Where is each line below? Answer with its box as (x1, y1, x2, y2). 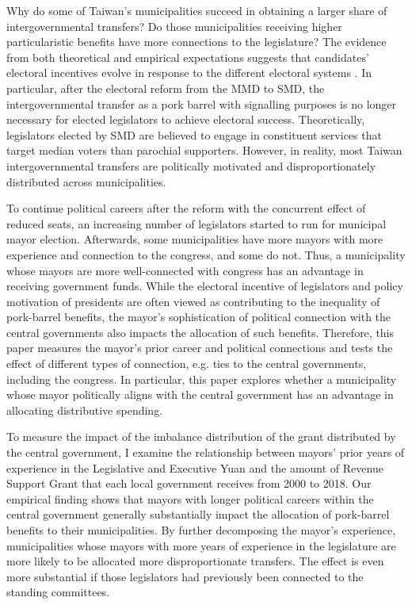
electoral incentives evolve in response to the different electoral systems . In (6, 64, 372, 81)
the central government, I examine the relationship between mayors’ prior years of (6, 444, 405, 461)
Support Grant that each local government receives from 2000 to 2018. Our (6, 475, 372, 492)
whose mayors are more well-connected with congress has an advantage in (6, 262, 364, 278)
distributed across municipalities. (6, 173, 166, 190)
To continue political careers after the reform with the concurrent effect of (6, 200, 366, 216)
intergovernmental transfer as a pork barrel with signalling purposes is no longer (6, 95, 397, 112)
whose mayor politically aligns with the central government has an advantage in (6, 386, 394, 403)
